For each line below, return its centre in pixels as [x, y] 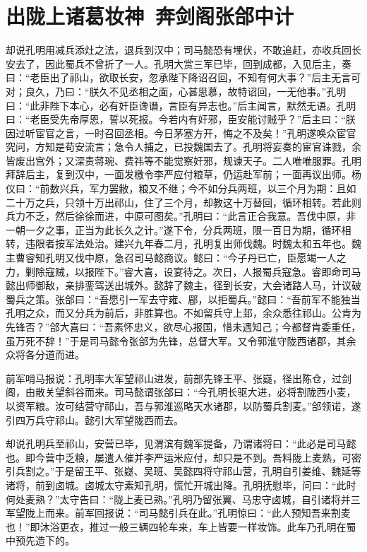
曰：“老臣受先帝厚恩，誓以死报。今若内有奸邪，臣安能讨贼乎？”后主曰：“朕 [181, 119]
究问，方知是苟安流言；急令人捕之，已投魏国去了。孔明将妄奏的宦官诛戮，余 [183, 147]
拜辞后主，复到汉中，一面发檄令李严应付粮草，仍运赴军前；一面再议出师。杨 [183, 174]
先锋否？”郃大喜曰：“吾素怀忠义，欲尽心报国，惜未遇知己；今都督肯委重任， [183, 327]
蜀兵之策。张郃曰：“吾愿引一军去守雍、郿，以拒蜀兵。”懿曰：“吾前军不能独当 [183, 299]
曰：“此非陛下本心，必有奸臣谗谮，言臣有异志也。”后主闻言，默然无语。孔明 [181, 105]
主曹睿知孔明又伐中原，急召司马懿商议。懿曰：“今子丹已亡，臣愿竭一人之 [176, 258]
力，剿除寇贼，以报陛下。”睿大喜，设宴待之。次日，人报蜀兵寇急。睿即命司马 [183, 271]
